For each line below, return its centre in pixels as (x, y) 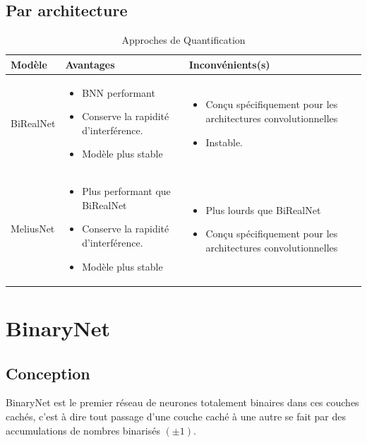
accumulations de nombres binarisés (83, 430)
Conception (48, 373)
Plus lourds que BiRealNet (263, 209)
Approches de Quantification (183, 40)
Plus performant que (126, 191)
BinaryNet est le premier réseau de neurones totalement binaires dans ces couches (182, 402)
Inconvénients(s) (229, 64)
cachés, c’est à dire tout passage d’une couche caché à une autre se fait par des (176, 416)
